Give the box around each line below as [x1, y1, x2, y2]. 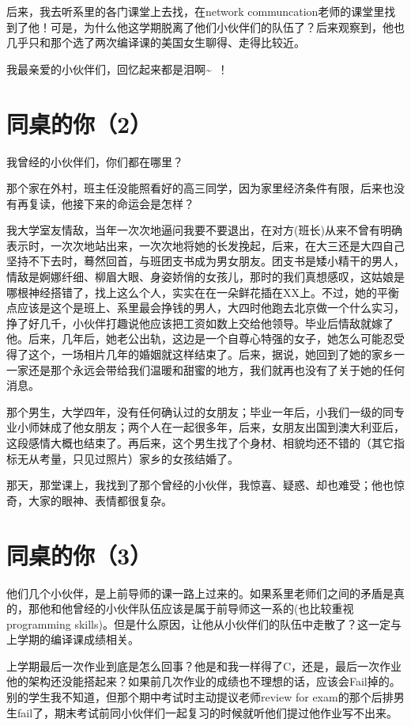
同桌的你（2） [6, 107, 153, 139]
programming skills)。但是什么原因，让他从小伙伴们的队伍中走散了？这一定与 [6, 615, 402, 632]
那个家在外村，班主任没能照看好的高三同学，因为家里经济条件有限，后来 [6, 180, 383, 196]
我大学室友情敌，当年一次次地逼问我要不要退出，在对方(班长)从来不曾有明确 [6, 222, 402, 238]
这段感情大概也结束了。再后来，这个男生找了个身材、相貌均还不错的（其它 [6, 435, 394, 450]
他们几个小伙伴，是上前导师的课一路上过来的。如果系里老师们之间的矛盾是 [6, 584, 394, 601]
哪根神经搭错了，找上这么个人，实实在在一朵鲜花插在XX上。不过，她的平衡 [6, 283, 399, 300]
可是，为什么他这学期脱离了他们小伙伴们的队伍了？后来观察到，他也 [50, 18, 405, 35]
